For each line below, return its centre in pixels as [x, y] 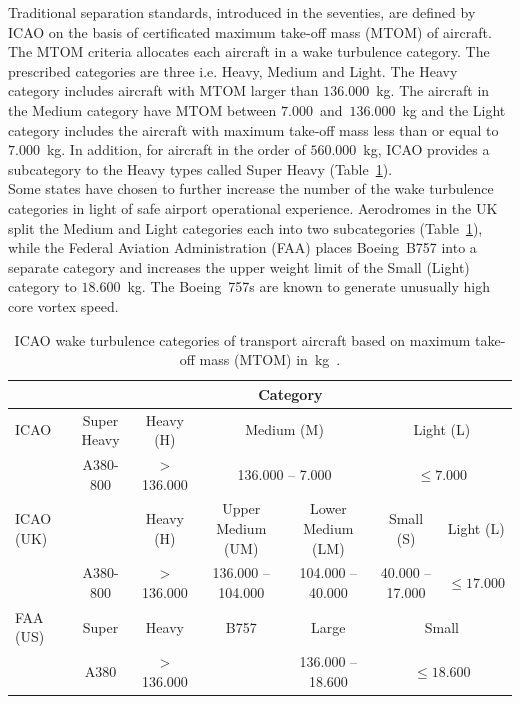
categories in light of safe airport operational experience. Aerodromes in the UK [253, 207]
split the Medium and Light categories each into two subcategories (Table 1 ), [245, 227]
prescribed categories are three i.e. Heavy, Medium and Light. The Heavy [233, 70]
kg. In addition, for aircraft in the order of [176, 149]
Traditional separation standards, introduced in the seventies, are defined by [242, 12]
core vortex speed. [63, 305]
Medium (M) [284, 429]
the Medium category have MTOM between [142, 109]
